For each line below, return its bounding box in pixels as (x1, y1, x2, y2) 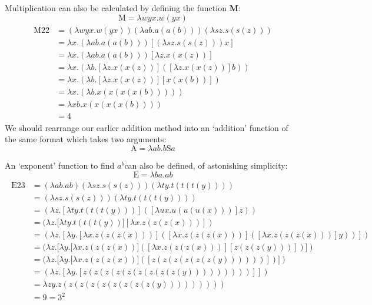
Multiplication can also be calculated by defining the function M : (5, 2, 241, 14)
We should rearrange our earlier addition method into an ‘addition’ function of (5, 121, 288, 133)
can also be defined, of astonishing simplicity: (124, 159, 288, 172)
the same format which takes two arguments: (5, 133, 167, 145)
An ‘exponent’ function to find (5, 159, 115, 172)
